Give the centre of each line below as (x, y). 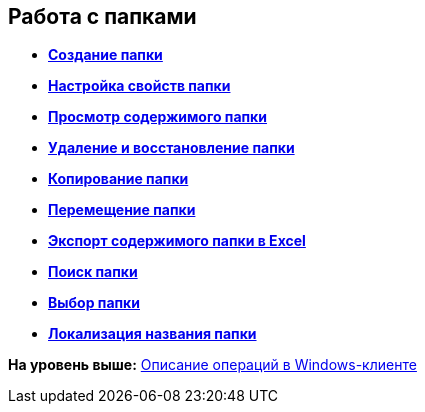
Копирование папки (118, 179)
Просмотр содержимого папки (157, 117)
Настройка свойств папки (139, 86)
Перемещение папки (122, 210)
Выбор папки (94, 303)
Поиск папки (93, 272)
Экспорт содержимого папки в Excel (177, 241)
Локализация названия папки (152, 334)
